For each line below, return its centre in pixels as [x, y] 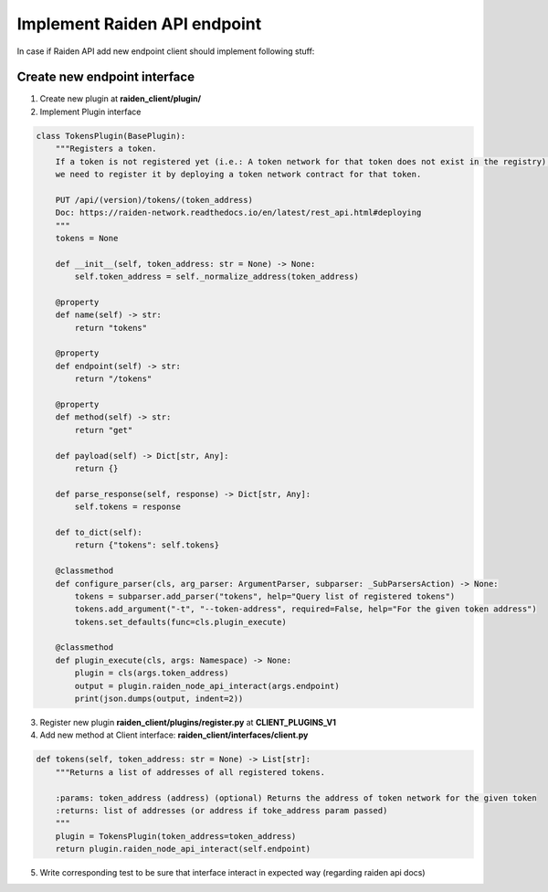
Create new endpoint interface [106, 77]
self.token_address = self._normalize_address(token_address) [217, 277]
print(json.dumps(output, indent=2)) [159, 699]
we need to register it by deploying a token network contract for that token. [238, 174]
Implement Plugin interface [90, 111]
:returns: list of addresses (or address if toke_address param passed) [221, 810]
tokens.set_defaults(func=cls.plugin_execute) [180, 622]
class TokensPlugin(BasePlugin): [111, 136]
